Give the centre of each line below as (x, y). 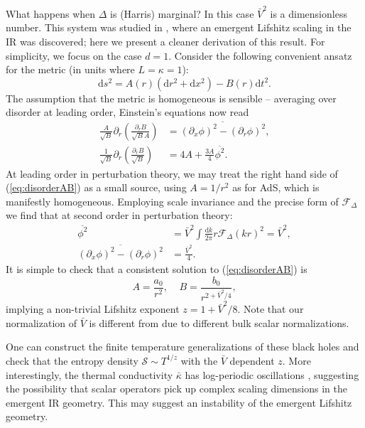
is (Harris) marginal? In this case (182, 13)
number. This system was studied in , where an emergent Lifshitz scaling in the (179, 27)
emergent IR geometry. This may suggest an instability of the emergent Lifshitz (179, 402)
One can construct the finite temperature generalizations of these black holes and (182, 347)
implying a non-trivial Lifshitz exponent (93, 309)
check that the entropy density (72, 360)
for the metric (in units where (70, 69)
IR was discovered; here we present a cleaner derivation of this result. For (165, 41)
